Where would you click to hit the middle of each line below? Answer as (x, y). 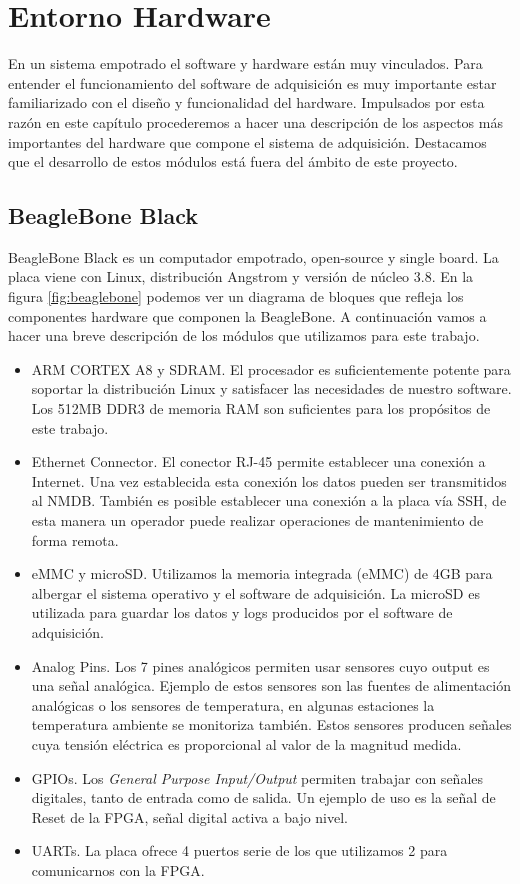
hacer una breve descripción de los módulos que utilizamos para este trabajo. (244, 335)
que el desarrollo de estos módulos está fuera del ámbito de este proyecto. (233, 161)
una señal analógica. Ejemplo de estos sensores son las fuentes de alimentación (271, 685)
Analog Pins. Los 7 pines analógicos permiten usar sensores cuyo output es (260, 665)
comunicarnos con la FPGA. (118, 869)
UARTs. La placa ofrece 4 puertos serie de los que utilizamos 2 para (239, 850)
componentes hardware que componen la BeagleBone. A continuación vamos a (247, 315)
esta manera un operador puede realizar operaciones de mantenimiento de (257, 520)
